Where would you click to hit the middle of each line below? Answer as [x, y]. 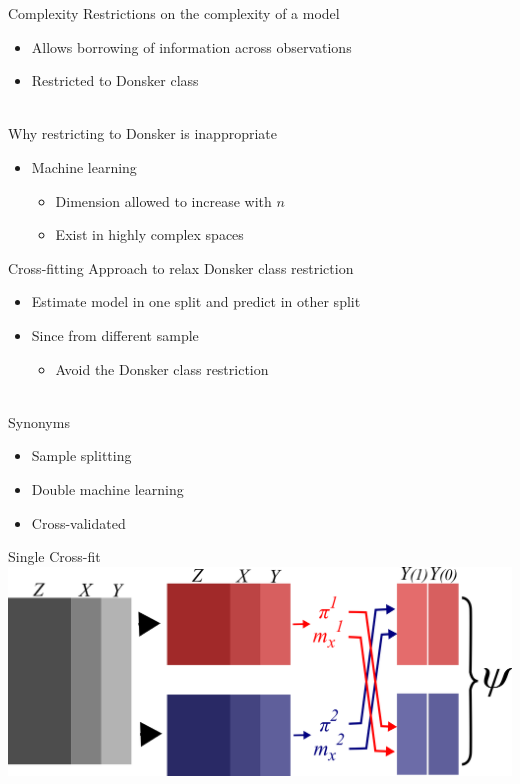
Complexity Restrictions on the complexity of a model [174, 13]
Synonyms [39, 421]
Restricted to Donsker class [115, 80]
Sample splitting [81, 455]
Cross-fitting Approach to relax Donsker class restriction [181, 267]
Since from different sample [115, 334]
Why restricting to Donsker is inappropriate [142, 133]
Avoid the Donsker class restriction [162, 368]
